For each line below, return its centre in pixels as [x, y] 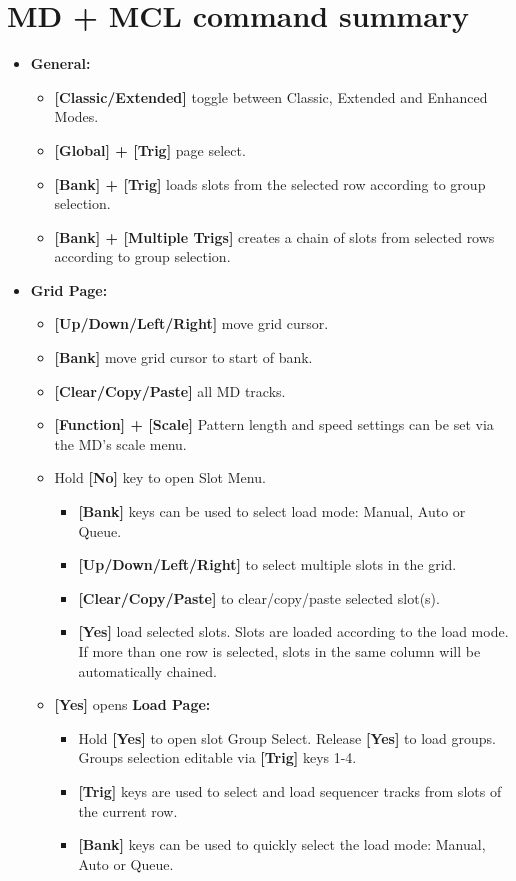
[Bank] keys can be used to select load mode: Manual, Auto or [272, 511]
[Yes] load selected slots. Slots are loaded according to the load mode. [293, 631]
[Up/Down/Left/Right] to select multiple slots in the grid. [267, 564]
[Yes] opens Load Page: [132, 704]
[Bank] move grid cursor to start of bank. [183, 357]
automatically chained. [147, 670]
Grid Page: [69, 289]
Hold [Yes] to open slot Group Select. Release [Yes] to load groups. [287, 737]
